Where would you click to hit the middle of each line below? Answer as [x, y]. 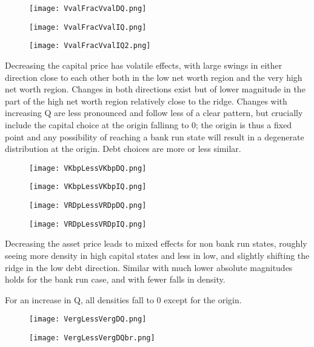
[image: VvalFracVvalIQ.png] [88, 27]
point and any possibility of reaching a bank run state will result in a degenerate [155, 136]
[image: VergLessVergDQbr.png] [92, 338]
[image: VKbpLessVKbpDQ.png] [88, 168]
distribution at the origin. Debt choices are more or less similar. [123, 149]
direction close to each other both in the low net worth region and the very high [154, 77]
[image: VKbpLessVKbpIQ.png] [88, 187]
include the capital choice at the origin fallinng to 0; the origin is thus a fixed [149, 124]
